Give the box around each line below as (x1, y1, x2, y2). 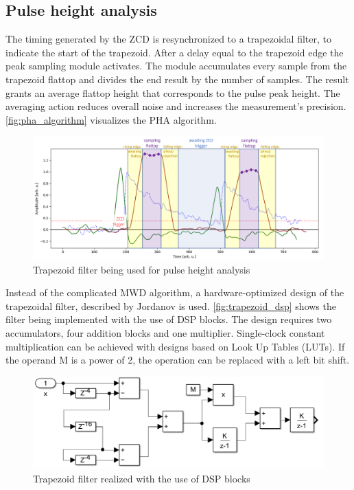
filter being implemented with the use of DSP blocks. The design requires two (5, 312, 332, 326)
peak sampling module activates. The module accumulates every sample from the (5, 58, 347, 73)
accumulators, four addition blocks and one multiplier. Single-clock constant (5, 326, 325, 340)
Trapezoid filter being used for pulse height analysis (33, 262, 250, 276)
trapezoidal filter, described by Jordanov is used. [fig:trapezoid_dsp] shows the (5, 298, 336, 313)
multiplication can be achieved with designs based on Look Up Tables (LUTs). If (5, 339, 345, 353)
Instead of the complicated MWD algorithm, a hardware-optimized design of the (5, 285, 344, 300)
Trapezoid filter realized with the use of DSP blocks (33, 471, 250, 485)
